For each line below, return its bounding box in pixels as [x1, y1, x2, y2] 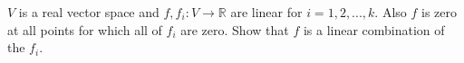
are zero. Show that [180, 20, 289, 39]
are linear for [230, 3, 303, 21]
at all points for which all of [7, 20, 162, 39]
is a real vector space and [18, 3, 159, 21]
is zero [421, 3, 458, 21]
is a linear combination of [303, 20, 445, 39]
